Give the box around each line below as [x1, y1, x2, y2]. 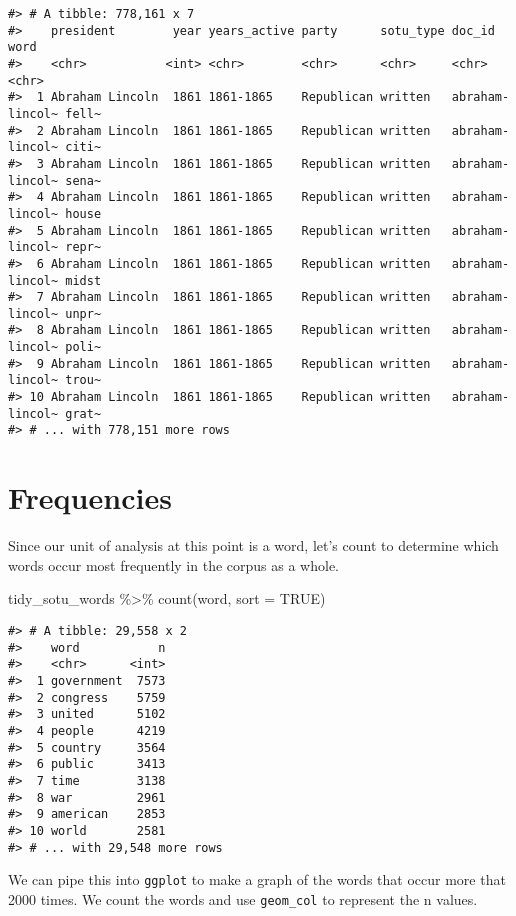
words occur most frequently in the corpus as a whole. [8, 554, 340, 575]
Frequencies [8, 477, 172, 518]
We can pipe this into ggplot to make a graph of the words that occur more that [8, 869, 506, 890]
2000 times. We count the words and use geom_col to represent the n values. [8, 888, 478, 909]
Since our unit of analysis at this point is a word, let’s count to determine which [8, 535, 499, 556]
